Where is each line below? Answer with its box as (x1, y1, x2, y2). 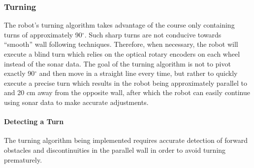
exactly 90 (4, 68, 35, 78)
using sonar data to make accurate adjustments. (4, 97, 149, 107)
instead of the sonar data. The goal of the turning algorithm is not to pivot (4, 58, 231, 68)
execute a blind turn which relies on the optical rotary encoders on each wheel (4, 49, 240, 59)
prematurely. (4, 154, 42, 165)
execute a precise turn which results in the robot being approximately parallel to (4, 77, 247, 88)
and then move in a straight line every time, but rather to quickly (39, 68, 238, 78)
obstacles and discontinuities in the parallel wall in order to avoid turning (4, 144, 226, 155)
